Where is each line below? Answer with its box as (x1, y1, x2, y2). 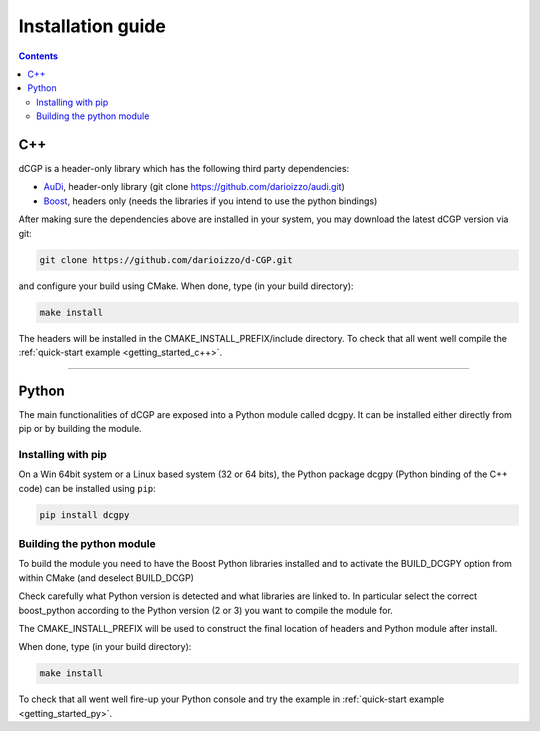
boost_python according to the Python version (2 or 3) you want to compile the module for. (18, 604, 394, 616)
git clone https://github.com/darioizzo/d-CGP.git (39, 254, 294, 265)
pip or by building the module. (18, 423, 142, 435)
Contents (18, 50, 59, 62)
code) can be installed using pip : (18, 482, 157, 494)
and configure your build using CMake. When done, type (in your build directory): (18, 280, 354, 292)
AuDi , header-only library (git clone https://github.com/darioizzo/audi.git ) (43, 181, 345, 193)
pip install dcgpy (39, 509, 130, 520)
